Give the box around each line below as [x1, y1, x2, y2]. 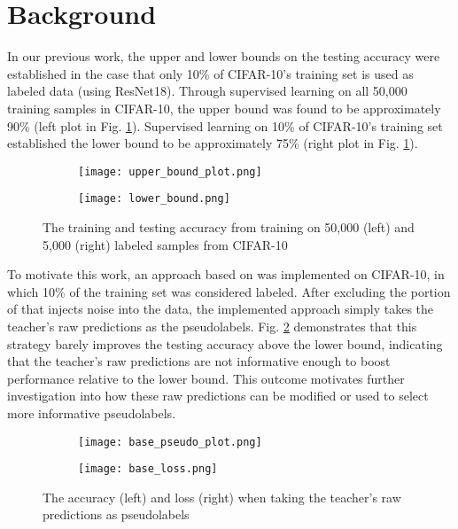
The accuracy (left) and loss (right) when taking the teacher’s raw [43, 487, 401, 506]
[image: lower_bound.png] [78, 192, 230, 206]
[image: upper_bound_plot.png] [78, 165, 262, 178]
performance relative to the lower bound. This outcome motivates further [7, 369, 405, 387]
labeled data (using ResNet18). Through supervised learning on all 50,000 [7, 82, 408, 100]
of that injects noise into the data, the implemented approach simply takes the [7, 300, 434, 318]
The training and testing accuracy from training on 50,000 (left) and [43, 218, 415, 236]
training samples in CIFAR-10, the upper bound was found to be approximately [7, 98, 441, 117]
